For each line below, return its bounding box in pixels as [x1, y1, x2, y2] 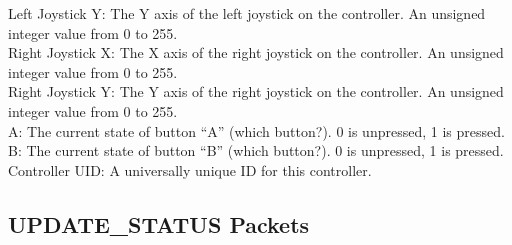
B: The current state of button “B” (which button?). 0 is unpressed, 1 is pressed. [8, 140, 504, 161]
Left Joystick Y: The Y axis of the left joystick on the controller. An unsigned [8, 3, 486, 23]
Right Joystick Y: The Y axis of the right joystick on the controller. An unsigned [8, 81, 504, 102]
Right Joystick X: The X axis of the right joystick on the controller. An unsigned [8, 42, 504, 63]
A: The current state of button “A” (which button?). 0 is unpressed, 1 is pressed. [8, 120, 505, 141]
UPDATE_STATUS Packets [8, 208, 310, 239]
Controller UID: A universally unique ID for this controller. [8, 159, 372, 180]
